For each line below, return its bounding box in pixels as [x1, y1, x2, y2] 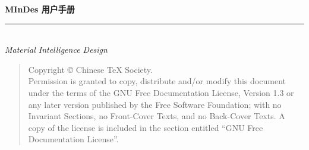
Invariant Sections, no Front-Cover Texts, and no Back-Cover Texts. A [28, 110, 285, 122]
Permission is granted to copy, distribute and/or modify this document [28, 75, 286, 87]
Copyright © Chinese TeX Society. [28, 63, 153, 75]
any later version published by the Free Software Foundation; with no [28, 98, 282, 110]
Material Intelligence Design [5, 43, 108, 56]
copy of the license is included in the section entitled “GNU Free [28, 121, 263, 133]
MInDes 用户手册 [5, 3, 75, 15]
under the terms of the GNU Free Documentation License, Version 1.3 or [28, 86, 294, 98]
